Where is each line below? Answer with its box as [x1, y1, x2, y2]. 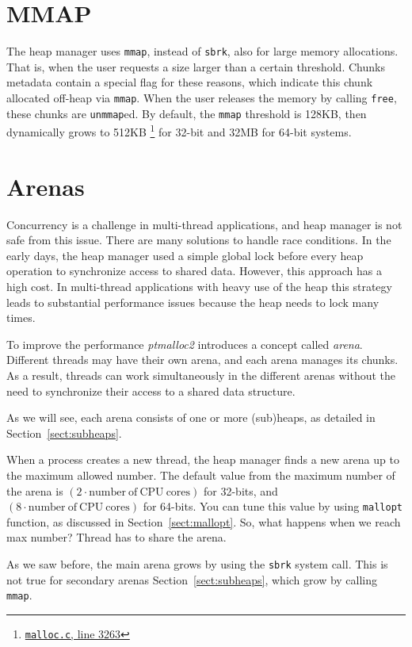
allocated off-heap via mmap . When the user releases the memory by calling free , [6, 89, 397, 105]
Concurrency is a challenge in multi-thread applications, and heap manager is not [6, 216, 402, 232]
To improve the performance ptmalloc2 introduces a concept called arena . [6, 335, 363, 352]
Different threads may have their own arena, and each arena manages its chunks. [6, 351, 399, 368]
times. [6, 309, 36, 326]
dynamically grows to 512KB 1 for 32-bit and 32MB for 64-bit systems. [6, 121, 352, 140]
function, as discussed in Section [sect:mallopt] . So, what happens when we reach [6, 513, 401, 530]
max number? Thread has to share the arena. [6, 529, 227, 546]
